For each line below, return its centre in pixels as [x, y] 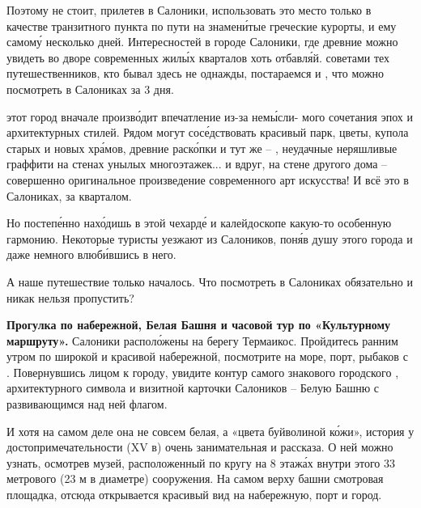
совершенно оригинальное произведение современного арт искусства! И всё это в [208, 179]
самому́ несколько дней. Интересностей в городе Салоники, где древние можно [202, 42]
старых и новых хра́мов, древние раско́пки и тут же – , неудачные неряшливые [202, 148]
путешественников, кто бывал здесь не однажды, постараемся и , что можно [196, 73]
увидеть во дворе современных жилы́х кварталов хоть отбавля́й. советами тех [198, 57]
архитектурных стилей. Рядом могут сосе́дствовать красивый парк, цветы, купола [208, 132]
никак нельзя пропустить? [70, 297]
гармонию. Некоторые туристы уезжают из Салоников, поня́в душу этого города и [210, 238]
